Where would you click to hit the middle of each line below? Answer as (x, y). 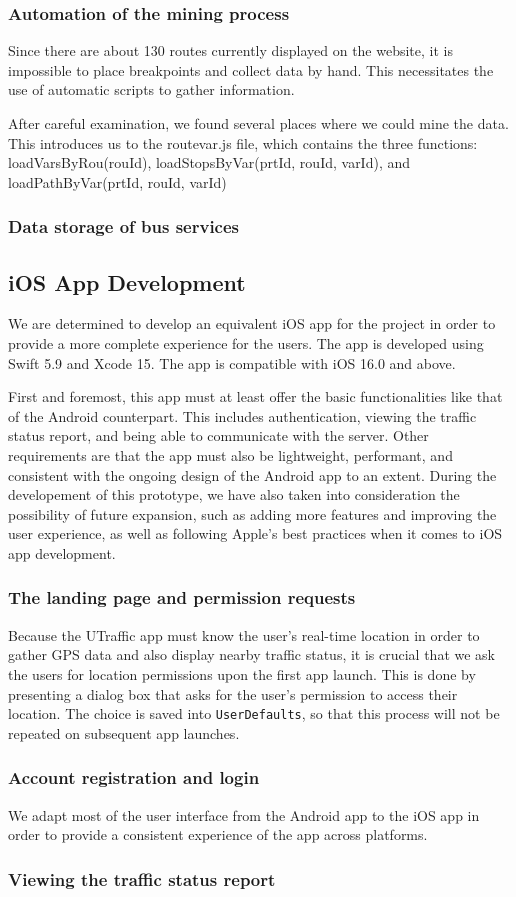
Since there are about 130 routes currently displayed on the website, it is (230, 50)
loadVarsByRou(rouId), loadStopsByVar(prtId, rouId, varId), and (209, 162)
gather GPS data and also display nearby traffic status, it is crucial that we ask (252, 654)
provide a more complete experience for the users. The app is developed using (246, 343)
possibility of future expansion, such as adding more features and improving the (252, 513)
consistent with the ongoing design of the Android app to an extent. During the (252, 474)
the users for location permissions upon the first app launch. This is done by (242, 673)
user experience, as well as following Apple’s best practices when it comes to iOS (255, 533)
